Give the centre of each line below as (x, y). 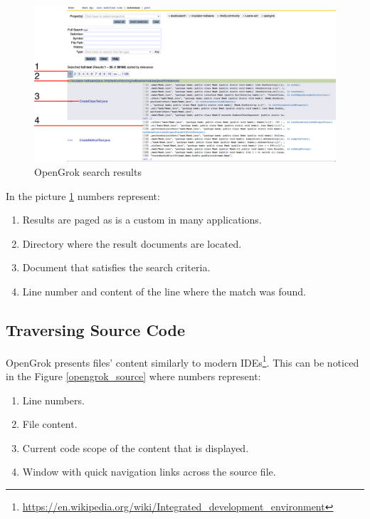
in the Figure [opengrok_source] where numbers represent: (133, 376)
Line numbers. (53, 400)
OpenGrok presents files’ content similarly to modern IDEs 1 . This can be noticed (183, 361)
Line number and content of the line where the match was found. (164, 292)
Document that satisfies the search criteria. (116, 267)
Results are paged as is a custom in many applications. (142, 220)
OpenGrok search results (88, 172)
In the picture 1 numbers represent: (83, 195)
